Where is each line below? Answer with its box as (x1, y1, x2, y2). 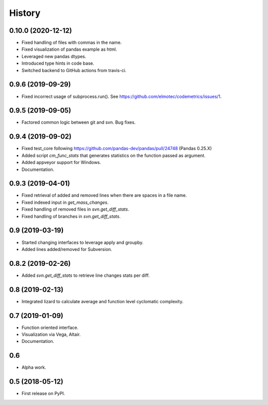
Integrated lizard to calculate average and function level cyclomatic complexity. (21, 298, 184, 304)
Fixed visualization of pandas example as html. (21, 46, 117, 52)
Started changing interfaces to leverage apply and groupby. (21, 239, 144, 245)
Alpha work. (21, 364, 47, 370)
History (9, 7, 41, 18)
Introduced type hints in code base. (21, 60, 94, 67)
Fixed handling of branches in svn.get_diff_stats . (21, 213, 121, 219)
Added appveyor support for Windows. (21, 160, 101, 165)
